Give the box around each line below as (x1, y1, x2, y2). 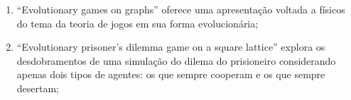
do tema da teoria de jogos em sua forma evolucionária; (16, 15, 259, 30)
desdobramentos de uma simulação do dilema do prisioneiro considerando (16, 53, 336, 68)
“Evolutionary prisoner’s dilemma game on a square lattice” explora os (16, 39, 325, 54)
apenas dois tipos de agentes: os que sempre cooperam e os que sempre (16, 67, 325, 82)
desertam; (16, 80, 60, 95)
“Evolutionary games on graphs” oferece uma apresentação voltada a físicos (16, 2, 345, 16)
